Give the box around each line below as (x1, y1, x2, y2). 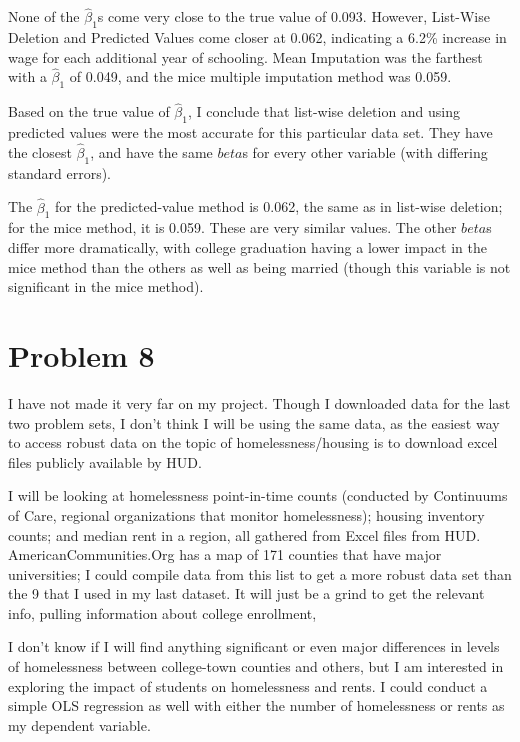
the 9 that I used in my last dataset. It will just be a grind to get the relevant (8, 583, 485, 604)
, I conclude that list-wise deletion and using (187, 101, 461, 122)
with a (8, 66, 47, 87)
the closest (8, 142, 72, 163)
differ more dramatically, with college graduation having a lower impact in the (8, 237, 487, 258)
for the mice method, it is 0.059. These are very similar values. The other (8, 217, 457, 238)
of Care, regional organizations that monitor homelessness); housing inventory (8, 504, 485, 525)
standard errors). (8, 162, 111, 183)
